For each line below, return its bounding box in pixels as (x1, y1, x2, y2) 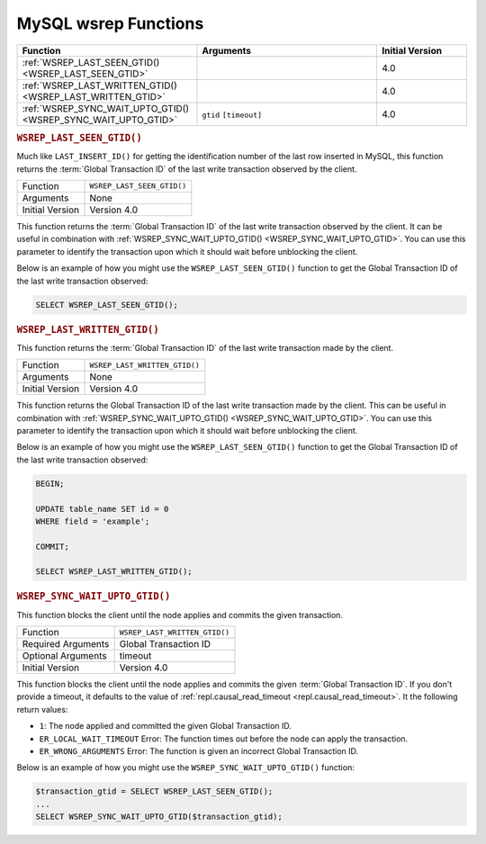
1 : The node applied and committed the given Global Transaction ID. (39, 721, 292, 732)
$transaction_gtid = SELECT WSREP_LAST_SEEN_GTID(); (35, 786, 274, 796)
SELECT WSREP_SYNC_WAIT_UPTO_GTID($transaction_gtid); (35, 812, 283, 822)
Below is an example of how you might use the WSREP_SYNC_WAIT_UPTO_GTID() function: (16, 762, 355, 773)
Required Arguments (22, 638, 110, 651)
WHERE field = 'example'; (35, 516, 150, 526)
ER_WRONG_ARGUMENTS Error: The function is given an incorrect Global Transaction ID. (39, 746, 359, 757)
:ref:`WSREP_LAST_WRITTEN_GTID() (22, 79, 177, 92)
